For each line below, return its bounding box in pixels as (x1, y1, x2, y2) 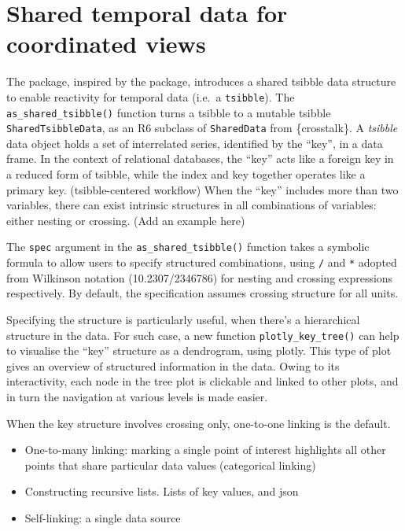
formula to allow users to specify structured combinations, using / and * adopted (6, 254, 397, 271)
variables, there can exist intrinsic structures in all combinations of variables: (6, 197, 377, 213)
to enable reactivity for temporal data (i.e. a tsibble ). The (6, 88, 295, 105)
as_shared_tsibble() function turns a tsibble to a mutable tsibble (6, 104, 331, 120)
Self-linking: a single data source (24, 509, 181, 525)
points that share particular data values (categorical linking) (24, 456, 316, 473)
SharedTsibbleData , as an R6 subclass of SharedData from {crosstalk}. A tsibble (6, 120, 398, 136)
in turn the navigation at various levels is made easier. (6, 388, 268, 404)
